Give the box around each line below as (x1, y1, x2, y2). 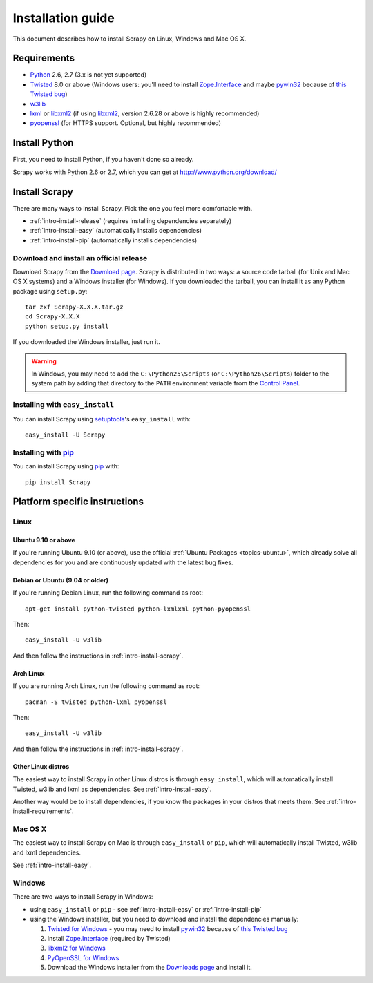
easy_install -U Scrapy (25, 430, 106, 439)
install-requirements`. (12, 807, 74, 815)
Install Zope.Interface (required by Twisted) (47, 934, 171, 942)
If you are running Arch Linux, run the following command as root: (12, 682, 200, 690)
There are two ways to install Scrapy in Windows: (12, 893, 153, 901)
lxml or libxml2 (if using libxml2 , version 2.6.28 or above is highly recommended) (30, 109, 260, 117)
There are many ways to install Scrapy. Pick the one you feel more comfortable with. (12, 204, 253, 212)
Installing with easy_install (12, 400, 114, 410)
